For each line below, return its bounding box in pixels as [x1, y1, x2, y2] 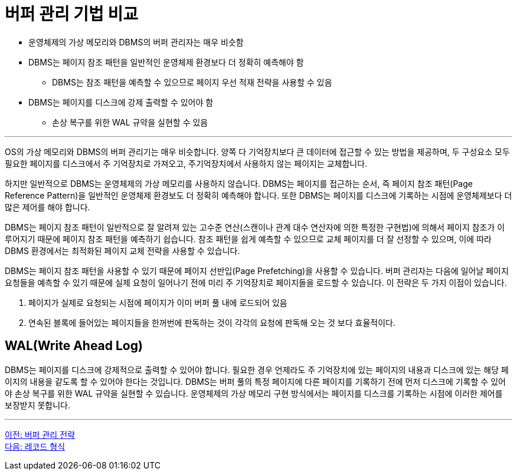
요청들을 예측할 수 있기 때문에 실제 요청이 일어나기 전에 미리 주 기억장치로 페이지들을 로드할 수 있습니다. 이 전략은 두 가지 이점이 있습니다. [5, 277, 507, 288]
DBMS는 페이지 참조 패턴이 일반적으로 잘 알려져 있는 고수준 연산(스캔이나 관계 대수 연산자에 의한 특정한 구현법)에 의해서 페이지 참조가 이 [5, 222, 505, 232]
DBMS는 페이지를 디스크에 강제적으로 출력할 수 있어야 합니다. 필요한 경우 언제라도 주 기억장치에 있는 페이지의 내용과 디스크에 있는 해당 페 [5, 364, 509, 375]
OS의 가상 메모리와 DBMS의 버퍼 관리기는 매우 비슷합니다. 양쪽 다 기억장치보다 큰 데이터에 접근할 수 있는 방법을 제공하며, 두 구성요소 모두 [5, 146, 510, 157]
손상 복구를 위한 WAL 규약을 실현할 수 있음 [52, 117, 208, 127]
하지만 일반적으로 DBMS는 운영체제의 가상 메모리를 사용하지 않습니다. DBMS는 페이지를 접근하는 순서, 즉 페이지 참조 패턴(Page [5, 178, 473, 189]
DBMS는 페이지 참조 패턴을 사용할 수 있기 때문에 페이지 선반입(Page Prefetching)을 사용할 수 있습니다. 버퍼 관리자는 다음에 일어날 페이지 [5, 265, 509, 276]
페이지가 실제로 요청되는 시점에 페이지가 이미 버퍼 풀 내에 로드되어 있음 [28, 297, 287, 308]
